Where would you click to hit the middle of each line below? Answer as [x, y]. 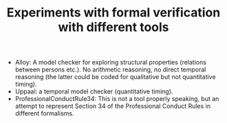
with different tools [113, 27]
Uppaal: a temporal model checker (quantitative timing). [94, 91]
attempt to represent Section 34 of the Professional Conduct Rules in [113, 106]
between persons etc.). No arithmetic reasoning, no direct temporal [110, 69]
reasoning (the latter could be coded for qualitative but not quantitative [115, 77]
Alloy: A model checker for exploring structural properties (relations [110, 63]
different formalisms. [44, 113]
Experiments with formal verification [113, 13]
